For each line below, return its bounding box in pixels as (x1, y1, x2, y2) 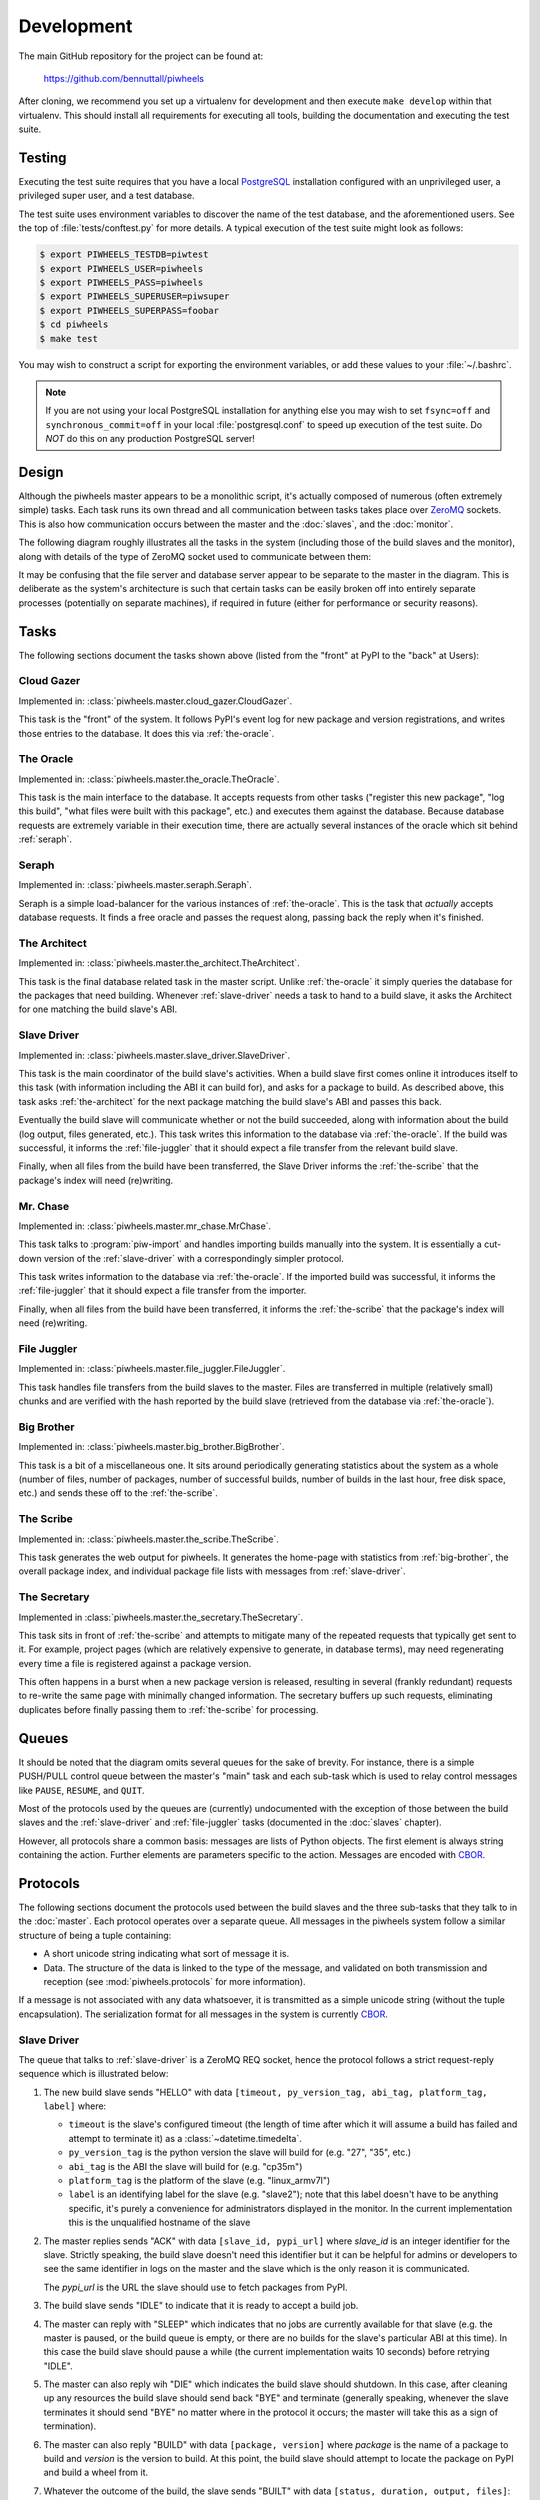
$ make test (39, 333, 99, 344)
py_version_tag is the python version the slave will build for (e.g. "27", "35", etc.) (68, 2146, 412, 2159)
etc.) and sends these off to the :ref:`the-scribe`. (18, 1487, 219, 1499)
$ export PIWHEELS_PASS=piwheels (39, 276, 204, 288)
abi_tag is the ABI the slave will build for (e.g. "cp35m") (68, 2160, 303, 2172)
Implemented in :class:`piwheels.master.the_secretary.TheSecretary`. (18, 1611, 304, 1623)
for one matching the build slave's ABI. (18, 1003, 178, 1015)
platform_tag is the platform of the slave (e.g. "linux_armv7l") (68, 2175, 331, 2187)
